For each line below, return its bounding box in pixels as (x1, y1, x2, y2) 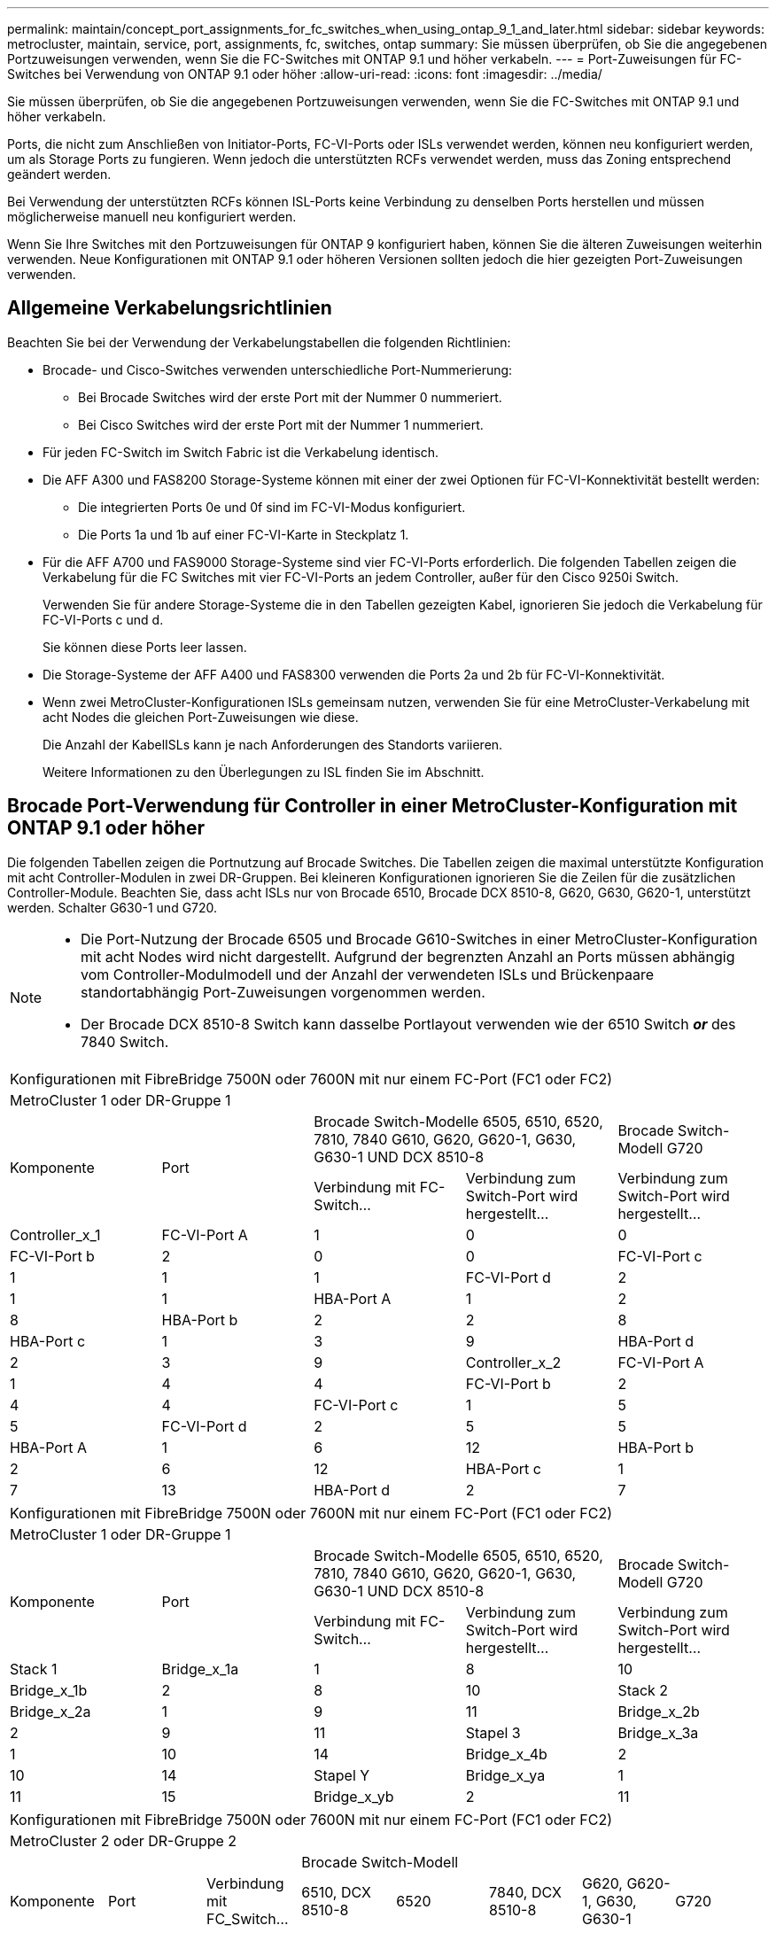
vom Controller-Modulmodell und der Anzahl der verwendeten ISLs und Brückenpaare (81, 965, 655, 983)
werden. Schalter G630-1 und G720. (7, 899, 218, 915)
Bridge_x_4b (465, 1744, 547, 1763)
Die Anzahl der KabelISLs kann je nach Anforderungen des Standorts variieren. (43, 736, 503, 752)
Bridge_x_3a (617, 1723, 699, 1742)
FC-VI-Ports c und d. (43, 611, 164, 627)
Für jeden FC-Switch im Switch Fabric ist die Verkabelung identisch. (43, 444, 439, 460)
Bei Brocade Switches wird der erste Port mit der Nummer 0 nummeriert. (78, 389, 502, 405)
